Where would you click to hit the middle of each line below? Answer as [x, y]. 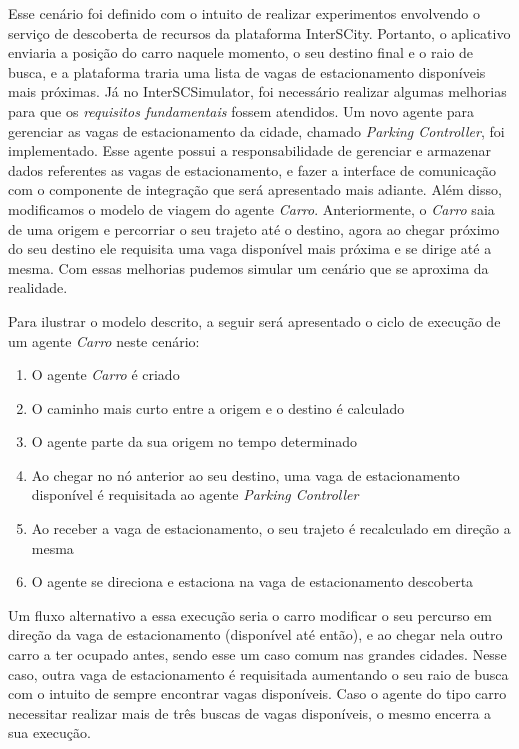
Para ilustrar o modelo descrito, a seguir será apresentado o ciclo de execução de [254, 320]
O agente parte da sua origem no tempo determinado [194, 441]
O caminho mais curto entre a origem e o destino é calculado [218, 407]
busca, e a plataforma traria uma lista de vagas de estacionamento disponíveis [247, 71]
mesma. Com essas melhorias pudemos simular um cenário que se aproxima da [248, 267]
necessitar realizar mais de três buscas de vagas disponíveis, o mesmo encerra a [250, 712]
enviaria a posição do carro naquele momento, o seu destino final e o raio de [241, 52]
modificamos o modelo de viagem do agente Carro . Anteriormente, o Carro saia [251, 208]
